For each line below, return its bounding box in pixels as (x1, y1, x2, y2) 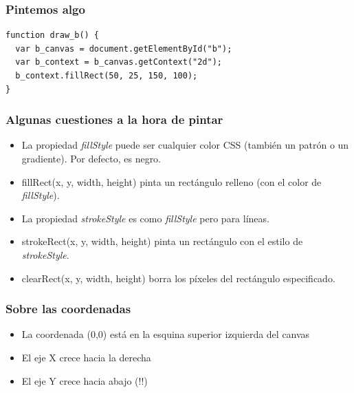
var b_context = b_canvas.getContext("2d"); (15, 57, 222, 67)
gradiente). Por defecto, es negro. (21, 151, 162, 165)
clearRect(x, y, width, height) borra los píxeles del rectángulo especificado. (21, 270, 335, 285)
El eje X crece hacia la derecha (21, 350, 151, 364)
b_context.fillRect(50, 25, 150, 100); (15, 71, 198, 81)
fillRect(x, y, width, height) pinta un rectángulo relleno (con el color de (21, 174, 322, 189)
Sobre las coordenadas (5, 300, 131, 317)
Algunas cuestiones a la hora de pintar (5, 111, 223, 128)
